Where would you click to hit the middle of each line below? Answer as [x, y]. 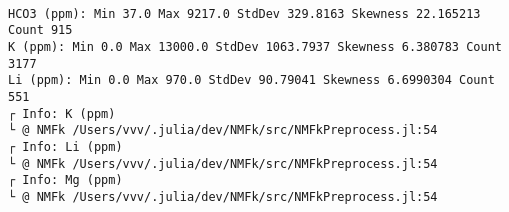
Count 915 [40, 30]
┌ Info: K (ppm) [62, 113]
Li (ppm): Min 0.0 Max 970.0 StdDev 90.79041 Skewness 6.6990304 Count [251, 80]
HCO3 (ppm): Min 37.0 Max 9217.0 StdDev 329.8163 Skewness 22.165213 [244, 13]
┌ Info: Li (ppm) [65, 147]
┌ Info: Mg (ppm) [65, 180]
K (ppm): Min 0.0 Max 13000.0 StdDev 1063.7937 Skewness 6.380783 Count [255, 47]
